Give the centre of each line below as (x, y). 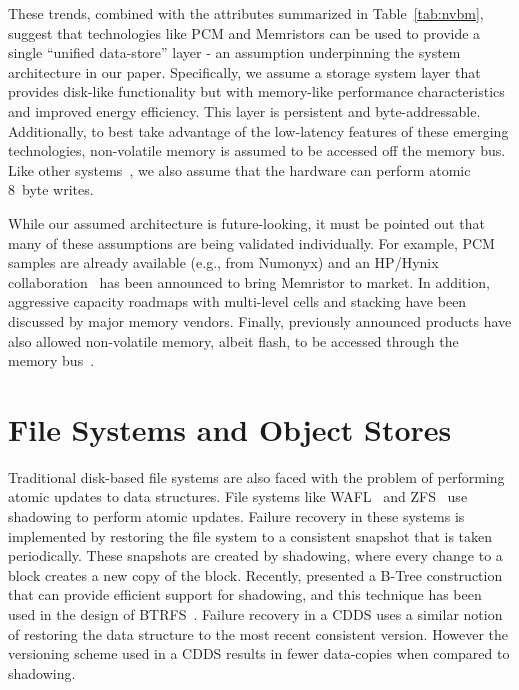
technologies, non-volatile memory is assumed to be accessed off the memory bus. (257, 150)
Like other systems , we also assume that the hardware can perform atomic (239, 169)
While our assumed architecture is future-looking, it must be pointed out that (246, 222)
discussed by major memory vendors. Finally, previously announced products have (260, 320)
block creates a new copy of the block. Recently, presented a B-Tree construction (255, 574)
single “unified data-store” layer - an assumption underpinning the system (234, 52)
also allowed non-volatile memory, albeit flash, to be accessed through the (233, 340)
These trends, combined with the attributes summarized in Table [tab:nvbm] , (246, 13)
